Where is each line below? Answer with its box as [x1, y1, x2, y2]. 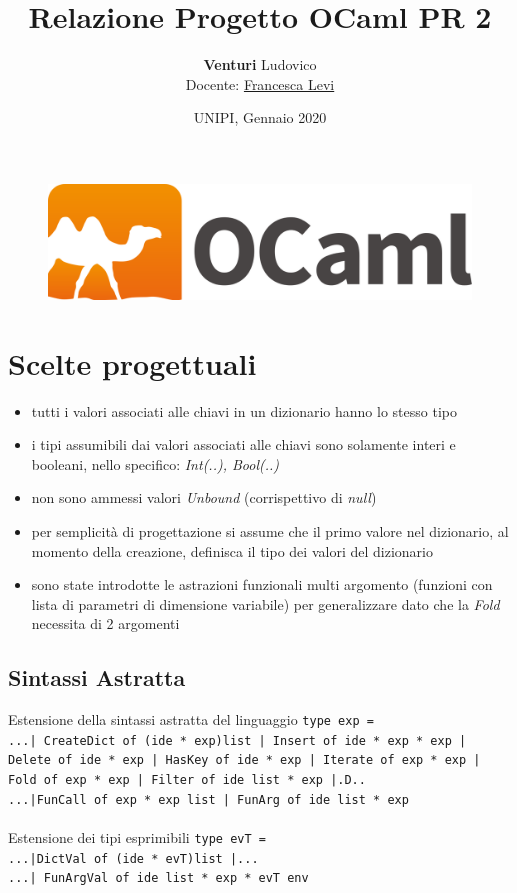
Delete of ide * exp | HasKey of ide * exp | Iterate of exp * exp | [8, 753, 481, 768]
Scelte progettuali [8, 342, 257, 383]
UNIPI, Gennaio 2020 [193, 107, 327, 128]
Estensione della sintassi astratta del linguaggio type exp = [8, 709, 374, 730]
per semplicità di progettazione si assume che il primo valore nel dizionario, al [31, 520, 509, 541]
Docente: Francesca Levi [185, 73, 335, 94]
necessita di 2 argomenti [31, 613, 180, 634]
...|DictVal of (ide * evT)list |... [8, 851, 259, 866]
